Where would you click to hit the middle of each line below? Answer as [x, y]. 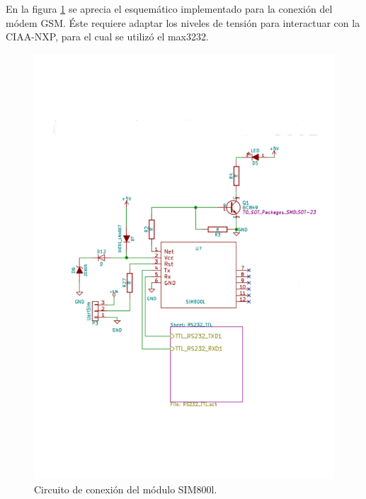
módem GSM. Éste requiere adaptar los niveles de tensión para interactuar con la [183, 22]
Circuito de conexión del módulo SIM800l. [126, 489]
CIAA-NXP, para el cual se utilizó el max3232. [107, 37]
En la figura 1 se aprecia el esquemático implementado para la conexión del [169, 9]
